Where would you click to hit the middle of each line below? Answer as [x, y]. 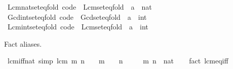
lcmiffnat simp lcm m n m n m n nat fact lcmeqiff [118, 61]
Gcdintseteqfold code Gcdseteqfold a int [77, 16]
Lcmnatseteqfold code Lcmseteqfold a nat [80, 7]
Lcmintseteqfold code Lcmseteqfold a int [78, 27]
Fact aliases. [23, 43]
